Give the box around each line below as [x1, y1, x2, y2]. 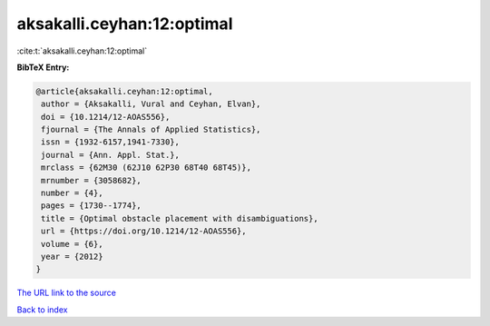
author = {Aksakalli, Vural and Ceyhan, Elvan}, [41, 99, 261, 109]
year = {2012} [41, 252, 103, 262]
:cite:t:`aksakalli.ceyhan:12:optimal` [16, 45, 148, 56]
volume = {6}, [41, 239, 103, 249]
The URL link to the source [16, 287, 117, 299]
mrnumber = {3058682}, [41, 175, 142, 185]
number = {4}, [41, 188, 103, 199]
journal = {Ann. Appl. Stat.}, [41, 150, 181, 160]
